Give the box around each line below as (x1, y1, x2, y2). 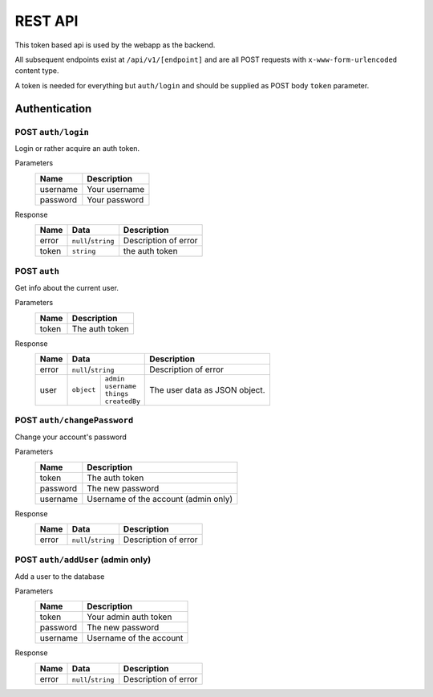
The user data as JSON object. (149, 384, 265, 395)
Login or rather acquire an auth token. (14, 143, 140, 153)
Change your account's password (14, 432, 127, 442)
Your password (87, 194, 144, 205)
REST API (14, 12, 79, 30)
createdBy (104, 397, 140, 406)
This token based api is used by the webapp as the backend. (14, 40, 216, 50)
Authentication (14, 101, 92, 116)
